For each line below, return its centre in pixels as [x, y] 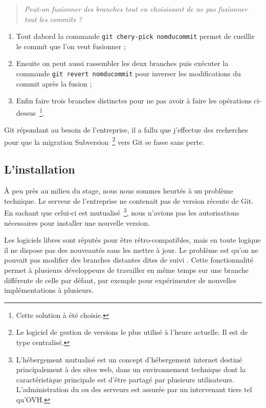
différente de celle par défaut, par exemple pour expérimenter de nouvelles [120, 280]
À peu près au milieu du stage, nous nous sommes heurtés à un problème [119, 191]
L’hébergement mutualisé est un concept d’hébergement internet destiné [129, 359]
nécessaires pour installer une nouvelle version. [77, 222]
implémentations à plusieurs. [49, 290]
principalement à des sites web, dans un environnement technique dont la [131, 369]
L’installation [40, 169]
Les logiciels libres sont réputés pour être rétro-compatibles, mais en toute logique [132, 240]
